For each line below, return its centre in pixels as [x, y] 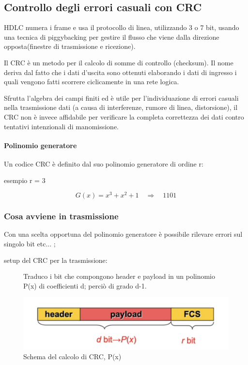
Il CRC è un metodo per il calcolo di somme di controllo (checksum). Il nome [119, 62]
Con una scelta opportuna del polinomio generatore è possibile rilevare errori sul [123, 234]
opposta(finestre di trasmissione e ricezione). [70, 46]
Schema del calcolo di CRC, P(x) [72, 356]
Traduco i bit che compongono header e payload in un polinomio [119, 276]
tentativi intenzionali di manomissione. [62, 126]
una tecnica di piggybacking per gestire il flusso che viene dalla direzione [112, 37]
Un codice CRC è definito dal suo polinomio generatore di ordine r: [104, 163]
